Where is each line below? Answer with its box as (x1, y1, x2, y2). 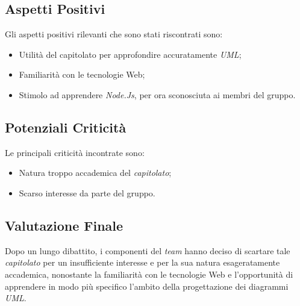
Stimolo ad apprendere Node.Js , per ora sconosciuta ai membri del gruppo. (19, 88, 296, 101)
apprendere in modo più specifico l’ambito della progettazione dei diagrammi (5, 279, 289, 292)
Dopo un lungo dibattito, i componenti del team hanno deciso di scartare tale (5, 244, 290, 257)
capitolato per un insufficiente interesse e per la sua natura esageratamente (5, 256, 280, 269)
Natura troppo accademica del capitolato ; (19, 166, 172, 179)
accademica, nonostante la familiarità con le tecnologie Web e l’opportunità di (5, 267, 293, 280)
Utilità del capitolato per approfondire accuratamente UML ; (19, 48, 242, 60)
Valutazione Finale (5, 216, 123, 234)
